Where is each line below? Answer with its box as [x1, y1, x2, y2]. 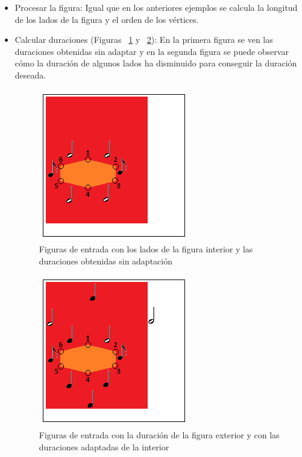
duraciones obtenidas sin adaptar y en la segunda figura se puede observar [14, 45, 289, 57]
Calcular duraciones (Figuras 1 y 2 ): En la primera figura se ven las [14, 33, 273, 46]
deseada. [14, 68, 46, 81]
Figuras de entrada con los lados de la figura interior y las [39, 243, 253, 255]
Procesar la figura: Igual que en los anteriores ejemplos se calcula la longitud [14, 1, 298, 13]
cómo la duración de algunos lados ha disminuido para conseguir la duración [14, 57, 297, 69]
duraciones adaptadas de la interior [39, 440, 169, 453]
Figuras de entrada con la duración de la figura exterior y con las [39, 428, 280, 441]
